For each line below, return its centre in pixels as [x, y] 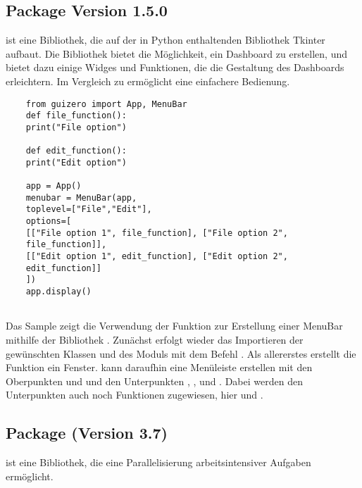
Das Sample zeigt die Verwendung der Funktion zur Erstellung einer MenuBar [174, 326]
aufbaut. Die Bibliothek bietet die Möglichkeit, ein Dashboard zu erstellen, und [177, 53]
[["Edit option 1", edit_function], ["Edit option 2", [157, 257]
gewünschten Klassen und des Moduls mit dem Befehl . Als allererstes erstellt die [181, 353]
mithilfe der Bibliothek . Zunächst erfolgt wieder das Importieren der [155, 339]
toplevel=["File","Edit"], [89, 209]
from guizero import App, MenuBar [106, 104]
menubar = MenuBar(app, [81, 198]
